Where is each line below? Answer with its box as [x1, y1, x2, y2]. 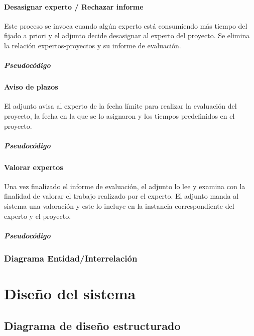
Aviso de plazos [4, 81, 58, 92]
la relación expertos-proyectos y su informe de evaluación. [4, 40, 181, 50]
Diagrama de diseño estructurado [4, 317, 181, 333]
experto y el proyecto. [4, 210, 71, 221]
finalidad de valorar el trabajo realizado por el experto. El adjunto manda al [4, 191, 239, 201]
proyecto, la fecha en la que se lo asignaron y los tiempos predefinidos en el [4, 110, 235, 121]
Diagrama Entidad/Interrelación [4, 251, 138, 264]
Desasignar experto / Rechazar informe [4, 1, 144, 12]
